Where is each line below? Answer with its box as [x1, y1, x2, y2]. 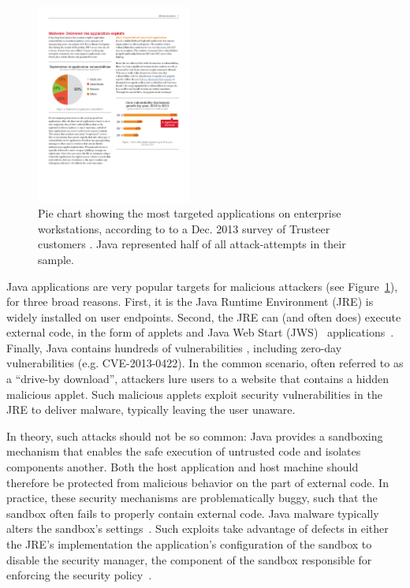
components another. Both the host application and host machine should [6, 459, 359, 475]
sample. [38, 251, 74, 267]
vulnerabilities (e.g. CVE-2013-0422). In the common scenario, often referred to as [6, 355, 404, 371]
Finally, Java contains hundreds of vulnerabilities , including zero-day [6, 339, 342, 355]
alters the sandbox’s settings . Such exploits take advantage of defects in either [6, 520, 389, 537]
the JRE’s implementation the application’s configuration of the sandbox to [6, 536, 372, 553]
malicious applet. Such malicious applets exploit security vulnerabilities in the [6, 385, 382, 402]
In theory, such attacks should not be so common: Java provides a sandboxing [6, 427, 383, 444]
